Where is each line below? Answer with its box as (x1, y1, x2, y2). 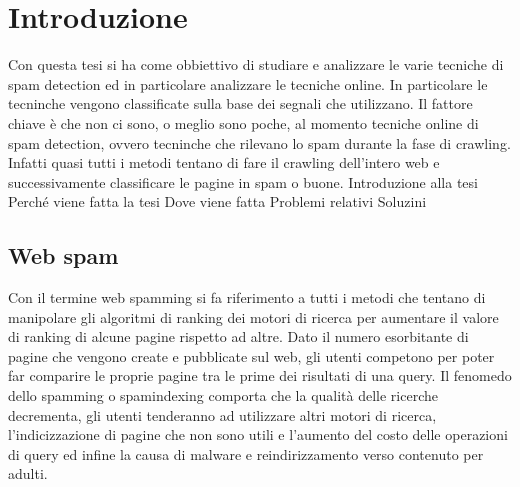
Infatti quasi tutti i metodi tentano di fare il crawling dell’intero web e (8, 152, 440, 173)
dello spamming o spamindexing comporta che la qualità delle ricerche (8, 385, 438, 406)
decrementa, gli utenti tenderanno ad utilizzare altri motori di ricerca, (8, 404, 437, 425)
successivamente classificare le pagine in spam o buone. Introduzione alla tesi (8, 171, 478, 192)
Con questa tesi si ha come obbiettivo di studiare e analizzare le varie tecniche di (8, 54, 504, 75)
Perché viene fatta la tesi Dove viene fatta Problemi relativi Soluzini (8, 191, 427, 212)
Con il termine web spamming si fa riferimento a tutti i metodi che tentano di (8, 287, 486, 308)
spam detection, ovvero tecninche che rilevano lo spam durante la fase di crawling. (8, 132, 511, 153)
